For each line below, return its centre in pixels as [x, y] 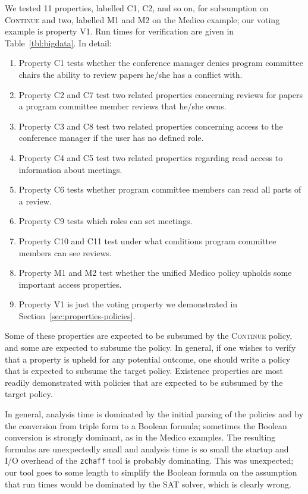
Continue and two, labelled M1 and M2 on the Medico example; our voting [142, 19]
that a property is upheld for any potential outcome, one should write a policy [148, 359]
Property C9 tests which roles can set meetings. [106, 221]
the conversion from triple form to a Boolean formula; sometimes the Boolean [146, 425]
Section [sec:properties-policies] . [77, 315]
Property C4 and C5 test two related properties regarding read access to [151, 157]
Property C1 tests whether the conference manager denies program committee [161, 63]
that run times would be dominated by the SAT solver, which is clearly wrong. [148, 484]
